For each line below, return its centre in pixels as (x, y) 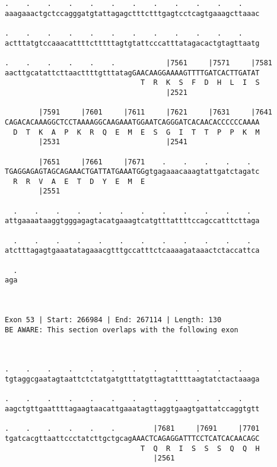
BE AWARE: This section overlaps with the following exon (122, 330)
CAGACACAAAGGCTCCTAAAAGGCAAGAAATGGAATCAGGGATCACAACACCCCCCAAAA (132, 122)
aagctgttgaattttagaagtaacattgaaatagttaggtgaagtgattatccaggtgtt (132, 409)
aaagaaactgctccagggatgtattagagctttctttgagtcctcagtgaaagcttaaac (132, 13)
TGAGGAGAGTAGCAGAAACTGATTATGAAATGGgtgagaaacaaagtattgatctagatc (132, 172)
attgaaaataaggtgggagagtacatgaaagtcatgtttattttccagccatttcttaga (132, 221)
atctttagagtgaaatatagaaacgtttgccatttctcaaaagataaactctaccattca (132, 251)
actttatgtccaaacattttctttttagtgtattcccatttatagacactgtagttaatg (132, 43)
